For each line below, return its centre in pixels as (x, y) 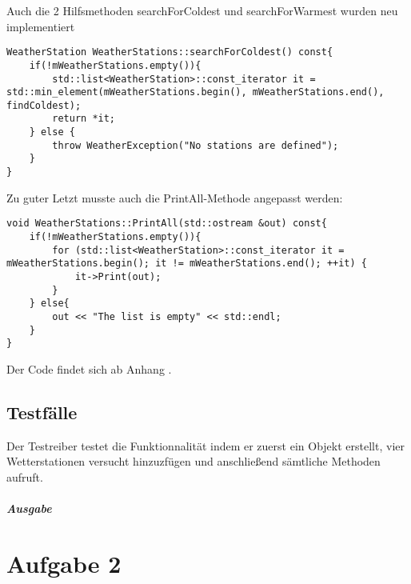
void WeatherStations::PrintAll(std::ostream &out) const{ (167, 224)
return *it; (84, 119)
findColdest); (44, 105)
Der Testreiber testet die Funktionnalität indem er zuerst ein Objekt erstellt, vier (205, 445)
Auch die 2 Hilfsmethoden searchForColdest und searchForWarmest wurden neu (202, 10)
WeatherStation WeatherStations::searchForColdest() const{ (170, 52)
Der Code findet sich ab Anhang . (89, 368)
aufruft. (25, 476)
